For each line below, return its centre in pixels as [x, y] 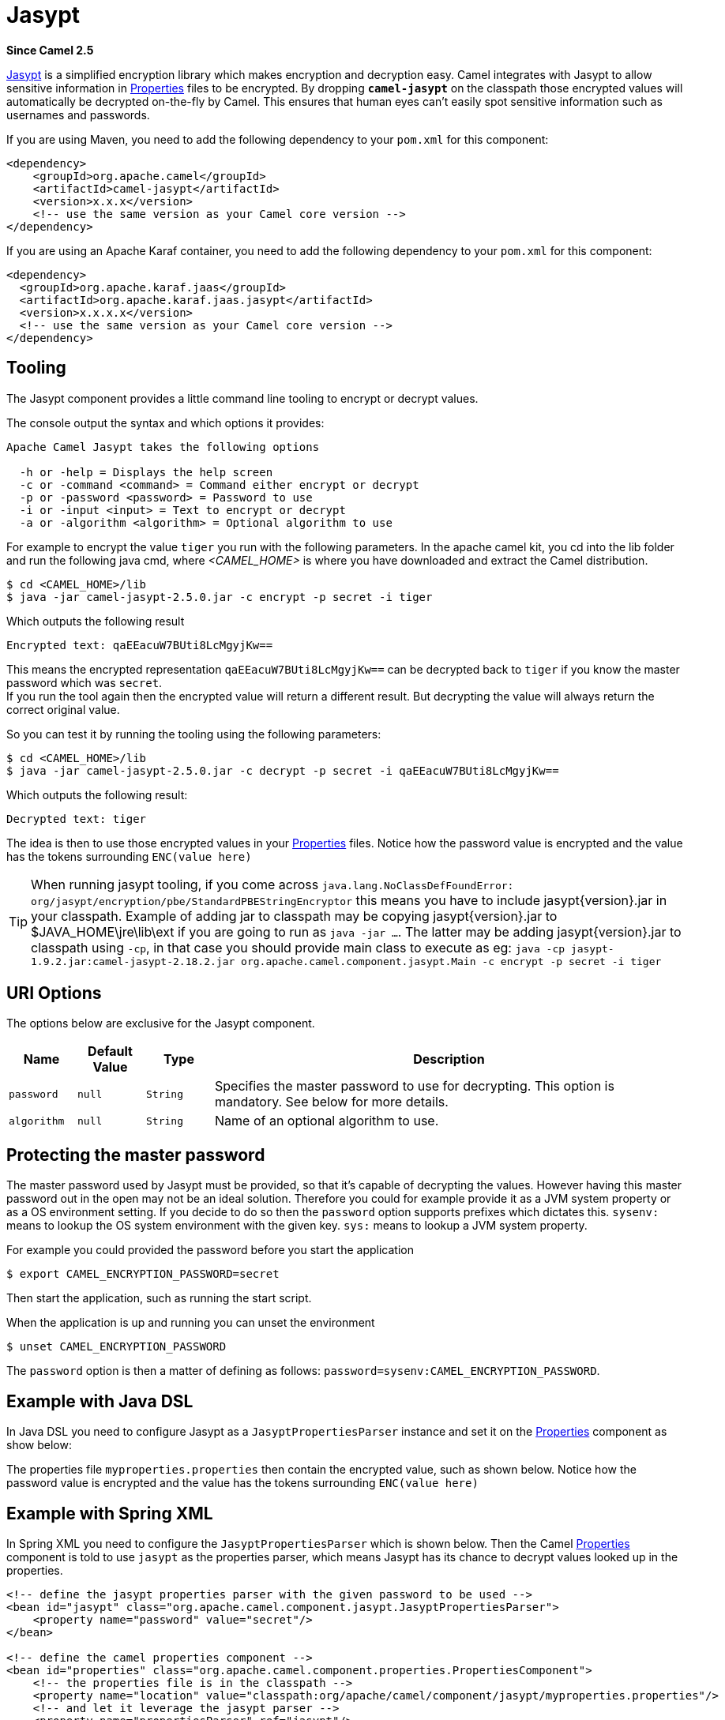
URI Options [54, 993]
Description [449, 1059]
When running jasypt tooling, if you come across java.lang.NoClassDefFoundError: [272, 884]
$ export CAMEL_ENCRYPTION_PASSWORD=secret [143, 1274]
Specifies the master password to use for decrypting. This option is [415, 1086]
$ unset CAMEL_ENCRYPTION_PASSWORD [116, 1347]
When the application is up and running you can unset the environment [191, 1323]
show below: [39, 1445]
